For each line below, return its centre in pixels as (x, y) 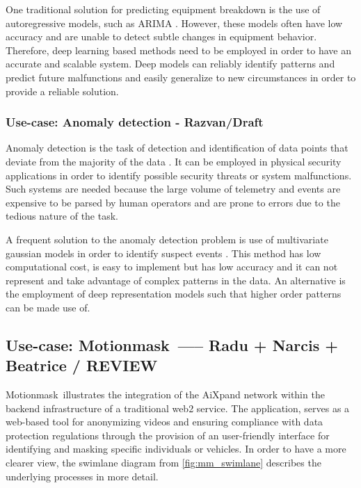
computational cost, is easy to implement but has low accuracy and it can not (172, 267)
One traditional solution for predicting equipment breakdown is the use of (163, 9)
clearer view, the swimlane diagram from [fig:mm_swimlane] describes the (163, 463)
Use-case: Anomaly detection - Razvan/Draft (135, 122)
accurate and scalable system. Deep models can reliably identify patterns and (170, 64)
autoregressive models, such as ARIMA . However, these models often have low (174, 23)
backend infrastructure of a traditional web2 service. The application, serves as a (178, 408)
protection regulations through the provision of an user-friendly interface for (168, 435)
